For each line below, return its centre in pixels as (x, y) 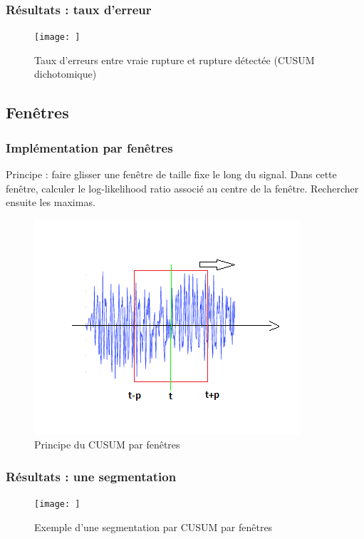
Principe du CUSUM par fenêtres (107, 445)
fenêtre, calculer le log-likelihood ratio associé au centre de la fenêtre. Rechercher (182, 188)
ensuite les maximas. (51, 202)
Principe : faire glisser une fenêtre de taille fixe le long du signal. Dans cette (171, 174)
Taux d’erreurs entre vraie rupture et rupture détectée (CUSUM (175, 60)
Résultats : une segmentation (91, 476)
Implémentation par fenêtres (89, 147)
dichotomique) (66, 74)
